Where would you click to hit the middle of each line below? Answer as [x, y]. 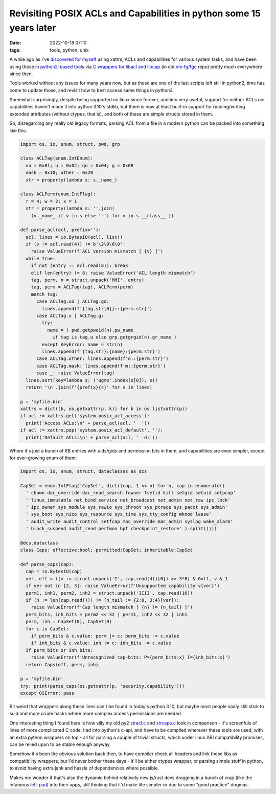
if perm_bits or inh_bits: [60, 650]
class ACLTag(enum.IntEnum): [57, 158]
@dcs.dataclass [39, 543]
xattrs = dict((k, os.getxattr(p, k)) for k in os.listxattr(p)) [104, 409]
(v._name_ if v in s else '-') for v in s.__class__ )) [102, 215]
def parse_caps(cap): [47, 564]
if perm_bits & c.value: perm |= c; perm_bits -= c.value [105, 636]
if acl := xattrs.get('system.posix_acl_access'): [85, 416]
